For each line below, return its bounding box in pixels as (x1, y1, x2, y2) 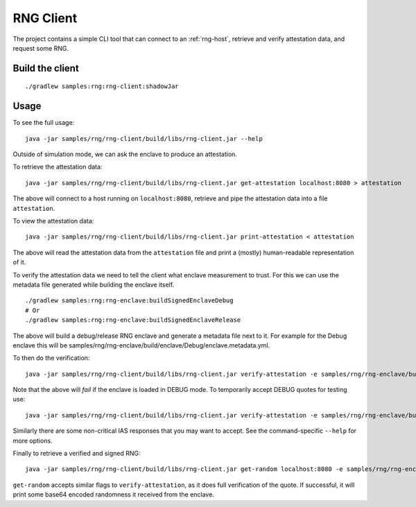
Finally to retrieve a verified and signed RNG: (12, 449, 141, 458)
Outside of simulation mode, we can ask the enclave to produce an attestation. (12, 150, 237, 159)
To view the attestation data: (12, 216, 94, 225)
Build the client (12, 62, 79, 74)
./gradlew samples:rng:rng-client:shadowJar (25, 83, 180, 90)
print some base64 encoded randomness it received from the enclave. (12, 490, 214, 499)
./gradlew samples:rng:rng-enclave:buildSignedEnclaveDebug (25, 297, 234, 304)
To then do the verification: (12, 354, 90, 362)
